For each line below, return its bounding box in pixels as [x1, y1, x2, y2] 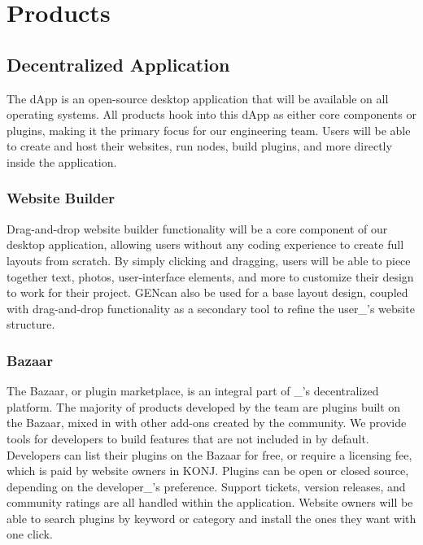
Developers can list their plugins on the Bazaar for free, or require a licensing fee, [7, 446, 412, 463]
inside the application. [7, 153, 117, 170]
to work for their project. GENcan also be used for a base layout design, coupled [7, 284, 408, 301]
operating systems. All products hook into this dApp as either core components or [7, 106, 416, 123]
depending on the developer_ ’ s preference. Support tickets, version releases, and [7, 477, 406, 495]
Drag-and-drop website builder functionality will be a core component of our [7, 220, 388, 237]
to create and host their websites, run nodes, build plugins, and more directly [7, 137, 392, 155]
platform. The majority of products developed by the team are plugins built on [7, 398, 401, 415]
